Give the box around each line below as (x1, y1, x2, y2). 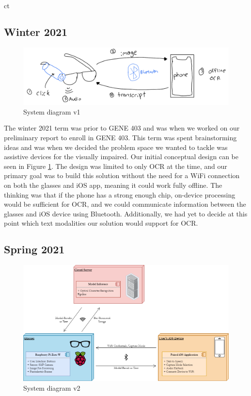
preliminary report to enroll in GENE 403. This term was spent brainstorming (4, 132, 237, 142)
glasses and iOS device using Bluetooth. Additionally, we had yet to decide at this (4, 208, 248, 218)
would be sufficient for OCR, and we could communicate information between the (4, 199, 246, 209)
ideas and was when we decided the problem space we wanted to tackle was (4, 142, 228, 152)
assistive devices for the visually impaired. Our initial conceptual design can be (4, 151, 238, 162)
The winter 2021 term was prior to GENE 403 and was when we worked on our (4, 123, 240, 133)
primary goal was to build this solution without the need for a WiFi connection (4, 170, 240, 181)
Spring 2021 (4, 242, 65, 257)
